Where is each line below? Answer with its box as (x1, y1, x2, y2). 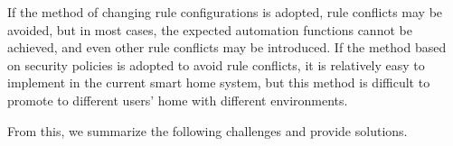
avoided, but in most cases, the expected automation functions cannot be (7, 20, 412, 39)
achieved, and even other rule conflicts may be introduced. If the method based (7, 38, 447, 57)
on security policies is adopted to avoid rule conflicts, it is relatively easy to (7, 55, 425, 74)
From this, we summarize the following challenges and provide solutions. (7, 121, 408, 140)
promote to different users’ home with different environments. (7, 90, 348, 109)
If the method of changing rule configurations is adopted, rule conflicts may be (7, 3, 443, 21)
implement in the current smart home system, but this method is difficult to (7, 73, 430, 92)
